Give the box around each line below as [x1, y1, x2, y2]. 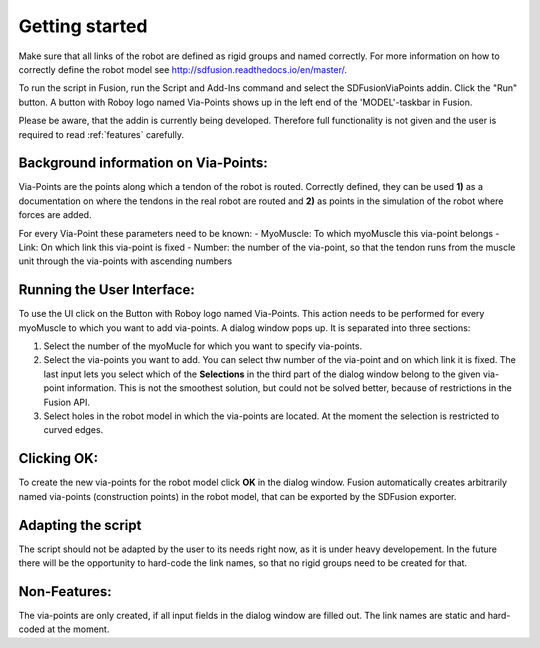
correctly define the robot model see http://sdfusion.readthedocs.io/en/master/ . [18, 63, 348, 75]
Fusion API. [43, 396, 90, 408]
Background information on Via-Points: [18, 155, 269, 172]
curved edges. [43, 424, 104, 436]
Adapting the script [18, 516, 142, 534]
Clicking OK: [18, 450, 99, 467]
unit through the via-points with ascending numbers [18, 255, 233, 267]
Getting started [18, 15, 148, 37]
